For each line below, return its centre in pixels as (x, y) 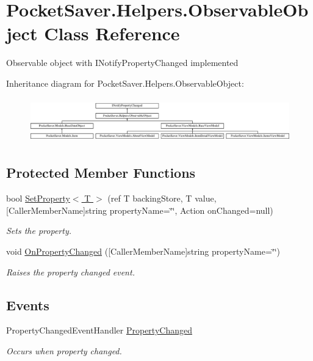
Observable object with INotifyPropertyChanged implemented (122, 63)
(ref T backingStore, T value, (162, 198)
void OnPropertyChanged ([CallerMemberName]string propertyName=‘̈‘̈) (143, 251)
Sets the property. (39, 231)
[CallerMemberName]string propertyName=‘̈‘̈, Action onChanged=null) (140, 210)
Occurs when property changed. (64, 351)
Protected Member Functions (101, 173)
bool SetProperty (38, 198)
